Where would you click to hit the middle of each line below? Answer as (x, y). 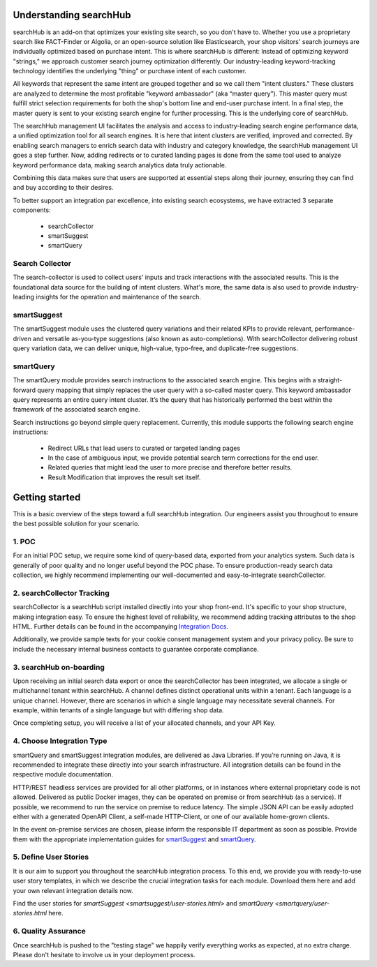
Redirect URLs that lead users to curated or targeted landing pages (144, 448)
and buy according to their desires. (63, 188)
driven (22, 338)
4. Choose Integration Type (60, 741)
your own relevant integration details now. (73, 890)
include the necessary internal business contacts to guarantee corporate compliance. (136, 649)
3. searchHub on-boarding (59, 667)
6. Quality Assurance (50, 931)
